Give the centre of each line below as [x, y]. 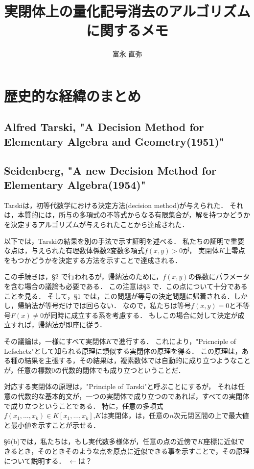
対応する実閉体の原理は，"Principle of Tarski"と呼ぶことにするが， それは [121, 386]
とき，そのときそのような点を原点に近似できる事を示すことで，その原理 [134, 451]
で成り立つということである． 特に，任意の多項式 [84, 405]
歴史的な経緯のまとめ [73, 95]
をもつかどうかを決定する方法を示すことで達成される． [93, 260]
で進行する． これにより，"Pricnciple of [174, 341]
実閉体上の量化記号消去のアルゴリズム [127, 11]
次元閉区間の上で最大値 [211, 415]
